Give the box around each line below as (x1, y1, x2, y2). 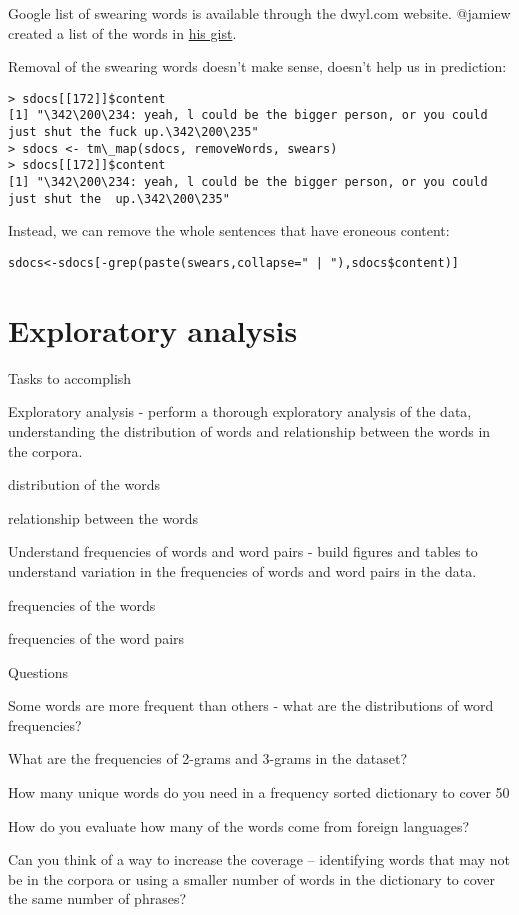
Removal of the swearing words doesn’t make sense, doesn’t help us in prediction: (8, 56, 507, 77)
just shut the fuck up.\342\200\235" (8, 125, 259, 140)
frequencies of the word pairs (8, 628, 185, 649)
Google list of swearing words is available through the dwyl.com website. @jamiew (8, 3, 511, 23)
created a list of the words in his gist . (8, 22, 237, 43)
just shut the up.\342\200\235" (8, 191, 230, 206)
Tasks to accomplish (8, 367, 132, 388)
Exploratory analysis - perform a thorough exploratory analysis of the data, (8, 401, 472, 422)
